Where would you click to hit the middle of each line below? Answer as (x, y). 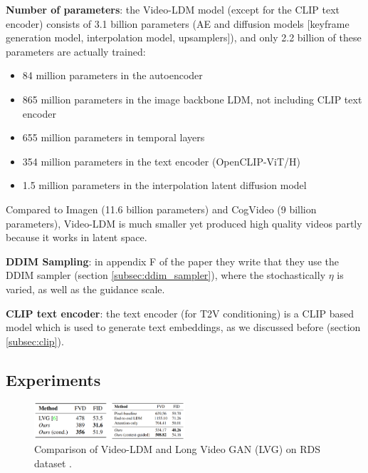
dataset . (53, 463)
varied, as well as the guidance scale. (85, 289)
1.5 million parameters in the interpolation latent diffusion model (164, 185)
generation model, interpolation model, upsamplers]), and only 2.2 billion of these (184, 37)
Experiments (53, 379)
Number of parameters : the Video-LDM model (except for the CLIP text (173, 9)
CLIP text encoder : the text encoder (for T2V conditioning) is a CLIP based (180, 313)
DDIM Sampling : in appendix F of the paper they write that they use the (173, 261)
